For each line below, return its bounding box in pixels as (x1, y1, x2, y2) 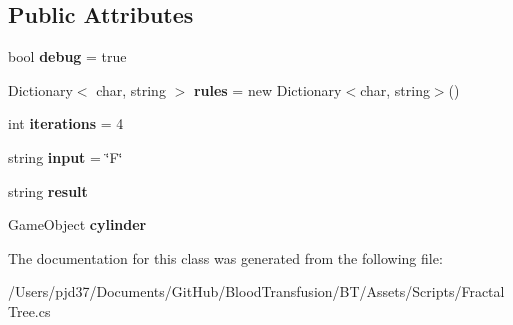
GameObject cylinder (8, 214, 147, 235)
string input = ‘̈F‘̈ (8, 146, 123, 167)
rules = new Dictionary (193, 79, 342, 100)
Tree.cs (8, 300, 51, 321)
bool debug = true (8, 46, 127, 67)
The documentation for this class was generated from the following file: (8, 247, 443, 268)
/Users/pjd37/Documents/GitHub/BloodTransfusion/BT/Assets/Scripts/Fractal (8, 281, 505, 302)
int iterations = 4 (8, 113, 124, 134)
